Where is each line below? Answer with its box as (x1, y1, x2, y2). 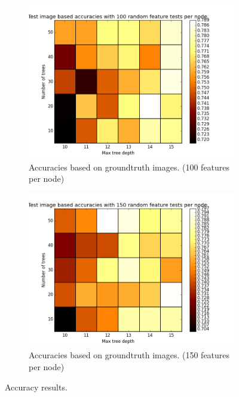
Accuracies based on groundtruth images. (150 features (29, 349, 230, 361)
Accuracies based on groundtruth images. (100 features (29, 160, 230, 173)
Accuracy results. (5, 380, 68, 393)
